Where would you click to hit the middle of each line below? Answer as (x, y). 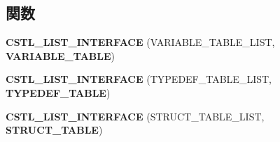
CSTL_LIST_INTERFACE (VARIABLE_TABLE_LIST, (140, 42)
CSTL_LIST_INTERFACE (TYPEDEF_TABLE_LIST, (139, 79)
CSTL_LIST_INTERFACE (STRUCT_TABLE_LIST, (135, 116)
